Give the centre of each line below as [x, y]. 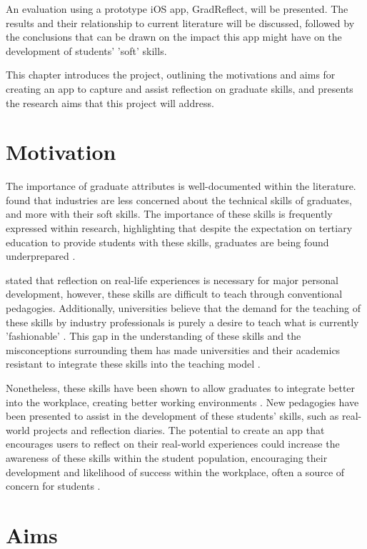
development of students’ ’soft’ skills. [86, 50]
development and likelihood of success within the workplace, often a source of [175, 472]
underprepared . [41, 256]
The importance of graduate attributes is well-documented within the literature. [181, 186]
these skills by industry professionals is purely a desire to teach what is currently [182, 322]
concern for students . [53, 486]
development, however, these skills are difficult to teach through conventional [174, 294]
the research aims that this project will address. [110, 102]
